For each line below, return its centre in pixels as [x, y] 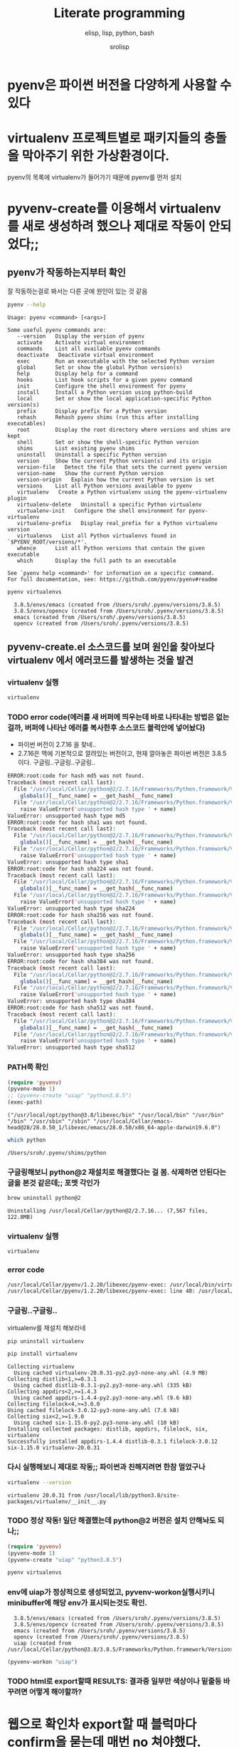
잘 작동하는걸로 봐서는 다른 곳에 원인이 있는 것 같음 [78, 291]
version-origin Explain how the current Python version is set [116, 479]
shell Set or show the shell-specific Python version [108, 442]
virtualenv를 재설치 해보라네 [47, 1327]
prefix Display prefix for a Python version [92, 411]
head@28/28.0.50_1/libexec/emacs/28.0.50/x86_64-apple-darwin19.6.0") [114, 1128]
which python [27, 1140]
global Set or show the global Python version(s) [100, 367]
